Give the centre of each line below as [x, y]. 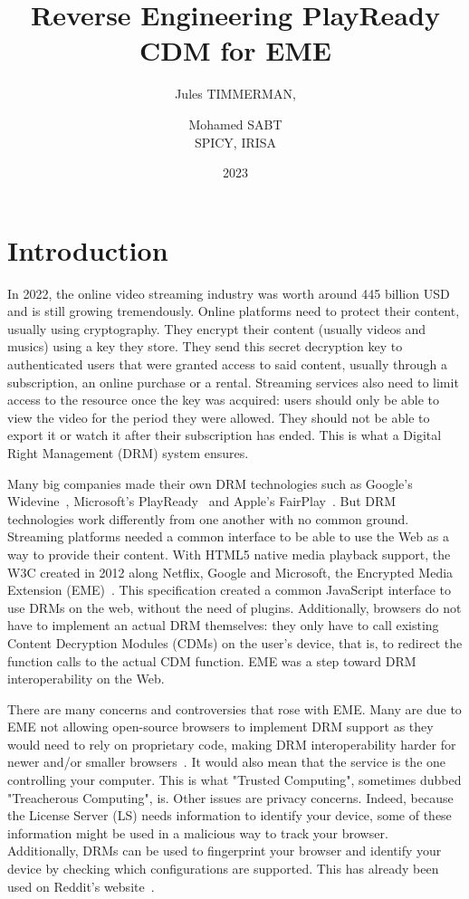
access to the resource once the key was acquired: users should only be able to [224, 400]
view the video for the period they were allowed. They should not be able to [219, 417]
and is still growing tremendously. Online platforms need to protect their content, [234, 311]
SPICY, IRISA [235, 142]
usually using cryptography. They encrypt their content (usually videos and [217, 328]
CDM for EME [235, 50]
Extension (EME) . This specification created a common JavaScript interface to [229, 590]
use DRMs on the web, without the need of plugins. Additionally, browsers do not [234, 607]
